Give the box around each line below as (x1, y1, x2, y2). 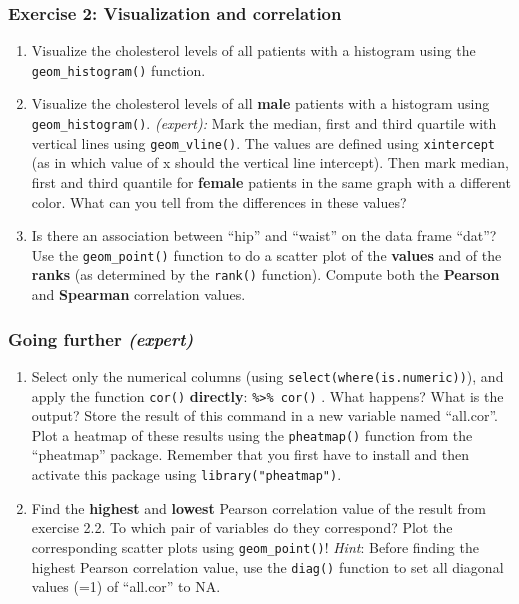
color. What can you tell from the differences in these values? (31, 191, 407, 212)
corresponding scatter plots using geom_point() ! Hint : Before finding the (31, 536, 479, 557)
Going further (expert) (8, 326, 194, 351)
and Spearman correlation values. (31, 284, 246, 305)
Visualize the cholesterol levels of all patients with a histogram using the (31, 40, 476, 61)
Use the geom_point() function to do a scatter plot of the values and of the (31, 244, 502, 265)
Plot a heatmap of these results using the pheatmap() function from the (31, 424, 473, 445)
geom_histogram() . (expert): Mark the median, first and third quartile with (31, 113, 497, 134)
